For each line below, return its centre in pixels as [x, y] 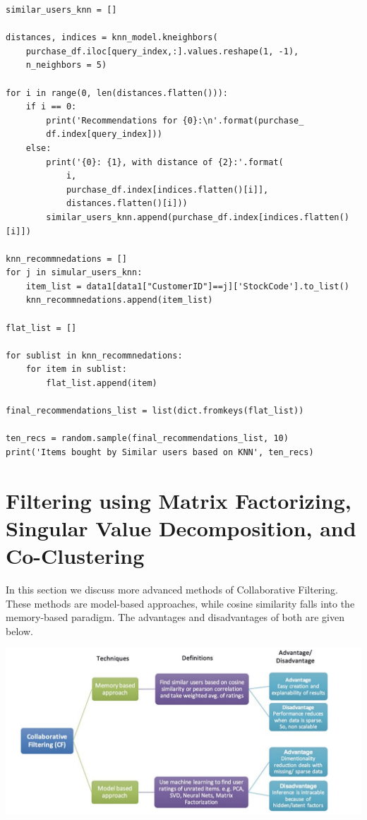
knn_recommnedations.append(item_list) [119, 300]
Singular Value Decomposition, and [181, 527]
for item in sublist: [76, 369]
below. [19, 631]
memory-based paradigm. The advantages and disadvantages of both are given [175, 617]
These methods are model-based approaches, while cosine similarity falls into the [180, 603]
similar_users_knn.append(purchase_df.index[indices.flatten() [198, 217]
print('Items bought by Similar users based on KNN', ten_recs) [160, 452]
